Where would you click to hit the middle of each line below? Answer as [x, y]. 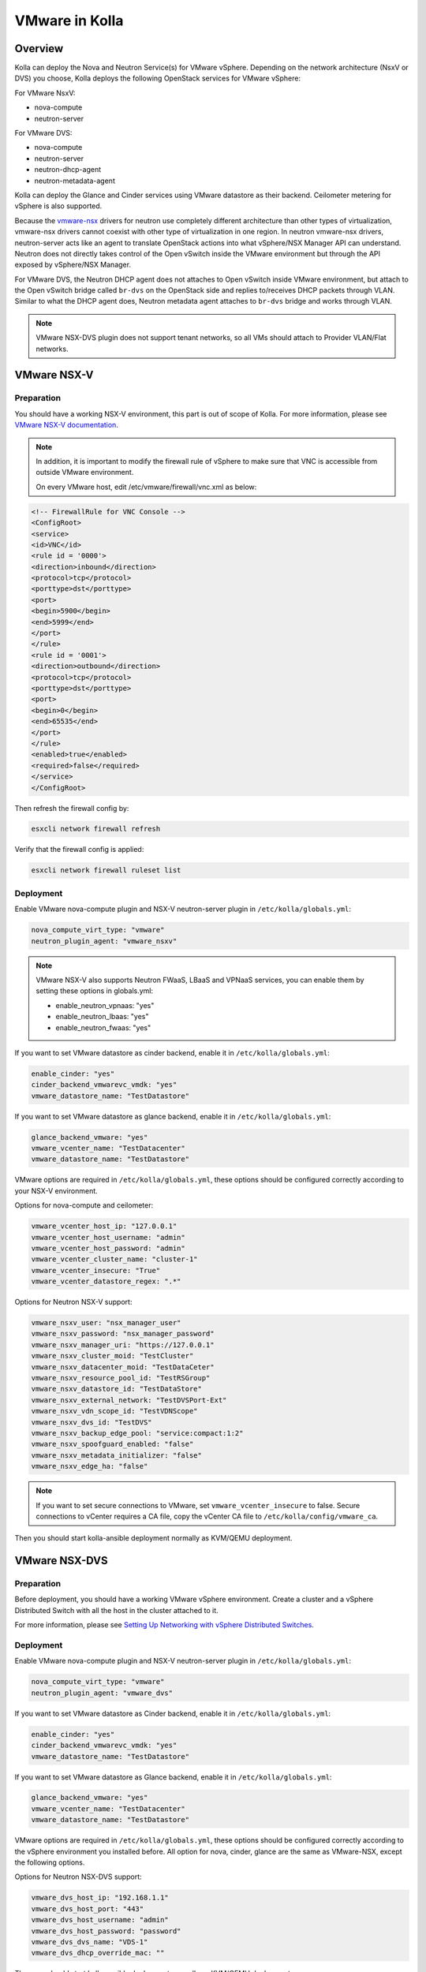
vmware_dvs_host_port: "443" [88, 1909]
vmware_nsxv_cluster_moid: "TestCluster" [112, 1356]
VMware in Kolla [69, 21]
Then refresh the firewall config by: [72, 808]
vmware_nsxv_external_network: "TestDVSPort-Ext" [129, 1400]
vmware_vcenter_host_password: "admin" [108, 1248]
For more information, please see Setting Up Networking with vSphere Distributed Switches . [164, 1625]
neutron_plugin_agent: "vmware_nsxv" [104, 941]
